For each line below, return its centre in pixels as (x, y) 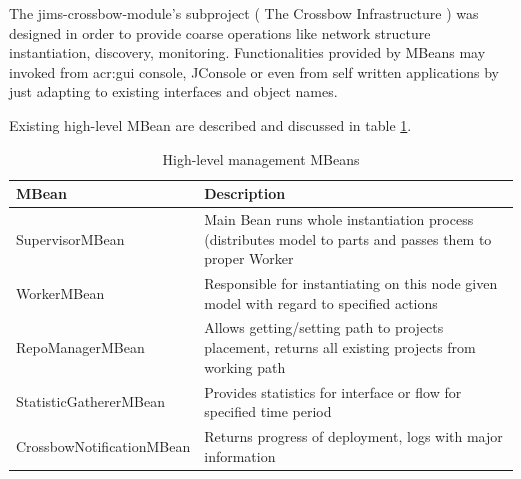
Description (245, 193)
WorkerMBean (60, 292)
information (240, 455)
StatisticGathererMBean (91, 401)
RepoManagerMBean (80, 347)
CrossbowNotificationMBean (103, 445)
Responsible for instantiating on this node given (351, 283)
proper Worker (249, 258)
